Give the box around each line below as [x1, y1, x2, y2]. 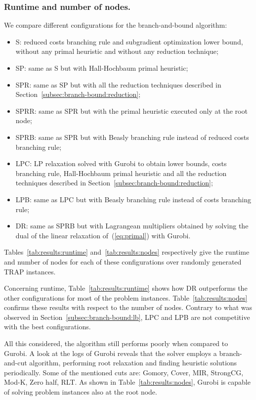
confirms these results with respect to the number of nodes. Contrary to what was [4, 302, 253, 312]
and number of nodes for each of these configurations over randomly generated [4, 256, 242, 267]
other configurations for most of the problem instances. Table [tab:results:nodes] [4, 292, 248, 303]
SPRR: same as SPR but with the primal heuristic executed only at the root [15, 105, 248, 116]
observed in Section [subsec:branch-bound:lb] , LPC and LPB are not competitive [4, 311, 250, 322]
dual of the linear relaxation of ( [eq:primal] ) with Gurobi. [15, 230, 191, 240]
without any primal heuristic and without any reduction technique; [15, 46, 218, 56]
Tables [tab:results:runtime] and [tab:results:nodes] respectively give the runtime [4, 247, 250, 257]
